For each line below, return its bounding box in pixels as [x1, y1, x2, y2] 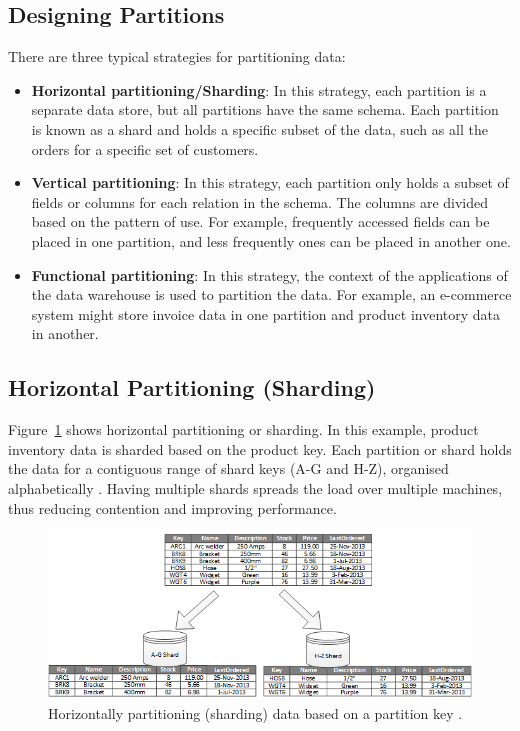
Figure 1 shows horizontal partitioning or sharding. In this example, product [8, 419, 479, 440]
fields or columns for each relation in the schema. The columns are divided [31, 191, 489, 212]
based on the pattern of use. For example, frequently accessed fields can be [31, 211, 490, 232]
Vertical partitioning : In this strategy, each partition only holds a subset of [31, 172, 509, 193]
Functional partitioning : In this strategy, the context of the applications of [31, 264, 508, 285]
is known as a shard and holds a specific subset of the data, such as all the [31, 118, 488, 139]
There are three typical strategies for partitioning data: [8, 46, 346, 67]
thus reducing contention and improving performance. [8, 497, 337, 518]
